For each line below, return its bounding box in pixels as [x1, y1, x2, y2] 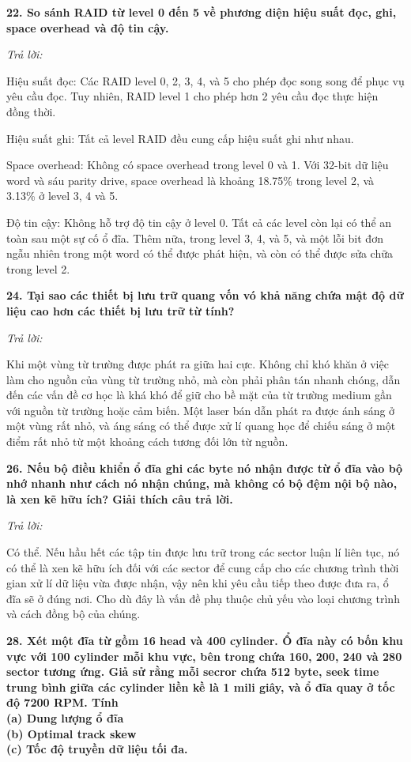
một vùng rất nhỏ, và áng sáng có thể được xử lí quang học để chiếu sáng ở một [6, 417, 396, 434]
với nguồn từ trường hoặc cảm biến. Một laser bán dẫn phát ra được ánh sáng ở [6, 402, 395, 418]
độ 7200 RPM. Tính [6, 694, 119, 711]
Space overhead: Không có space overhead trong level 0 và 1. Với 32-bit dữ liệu [6, 157, 389, 173]
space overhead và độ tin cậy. [6, 19, 169, 36]
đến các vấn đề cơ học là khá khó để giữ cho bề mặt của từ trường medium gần [6, 387, 392, 403]
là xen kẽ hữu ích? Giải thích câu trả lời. [6, 490, 233, 507]
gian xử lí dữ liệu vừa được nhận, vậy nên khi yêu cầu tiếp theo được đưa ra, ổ [6, 575, 389, 591]
